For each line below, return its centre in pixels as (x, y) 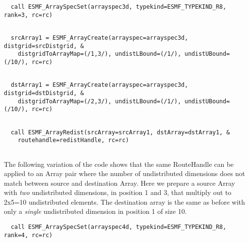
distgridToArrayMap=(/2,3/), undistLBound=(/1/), (100, 101)
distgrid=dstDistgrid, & (44, 93)
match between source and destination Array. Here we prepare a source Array (120, 183)
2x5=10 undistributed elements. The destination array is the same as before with (124, 202)
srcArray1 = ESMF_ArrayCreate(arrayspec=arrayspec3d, (100, 38)
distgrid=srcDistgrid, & (44, 46)
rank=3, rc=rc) (28, 15)
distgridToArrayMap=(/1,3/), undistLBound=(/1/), (100, 54)
